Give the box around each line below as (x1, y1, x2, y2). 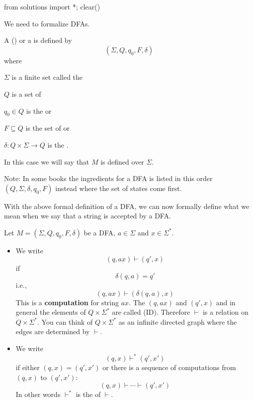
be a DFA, (84, 227, 115, 237)
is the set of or (25, 123, 70, 133)
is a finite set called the (11, 72, 83, 82)
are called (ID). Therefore (112, 307, 190, 317)
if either (15, 362, 40, 373)
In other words (15, 389, 61, 400)
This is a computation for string (15, 297, 119, 307)
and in (216, 297, 236, 307)
